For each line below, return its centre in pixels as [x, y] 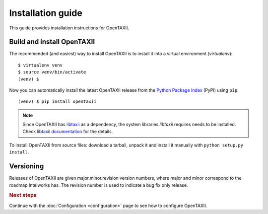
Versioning [27, 166]
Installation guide [46, 13]
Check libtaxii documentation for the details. [68, 131]
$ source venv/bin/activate [52, 72]
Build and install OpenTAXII [52, 42]
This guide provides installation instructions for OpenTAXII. [69, 28]
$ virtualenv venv [40, 65]
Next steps [23, 195]
